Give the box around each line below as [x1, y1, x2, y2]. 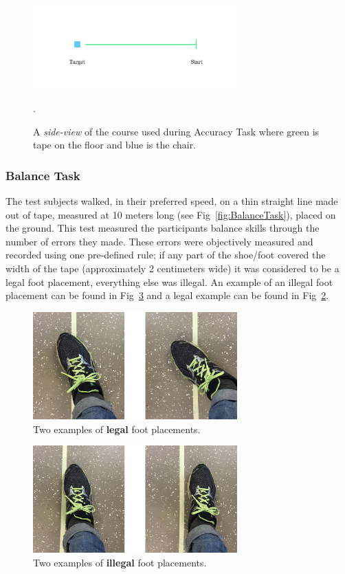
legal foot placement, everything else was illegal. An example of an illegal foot [5, 274, 333, 289]
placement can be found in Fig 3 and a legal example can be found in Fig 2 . [5, 288, 329, 302]
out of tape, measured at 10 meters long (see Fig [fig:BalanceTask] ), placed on [5, 207, 336, 221]
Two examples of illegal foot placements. [33, 555, 207, 569]
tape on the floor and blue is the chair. [33, 137, 197, 152]
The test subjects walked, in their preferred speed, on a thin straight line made [5, 194, 338, 208]
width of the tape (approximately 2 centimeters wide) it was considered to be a [5, 261, 340, 275]
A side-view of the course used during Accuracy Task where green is [33, 124, 320, 138]
